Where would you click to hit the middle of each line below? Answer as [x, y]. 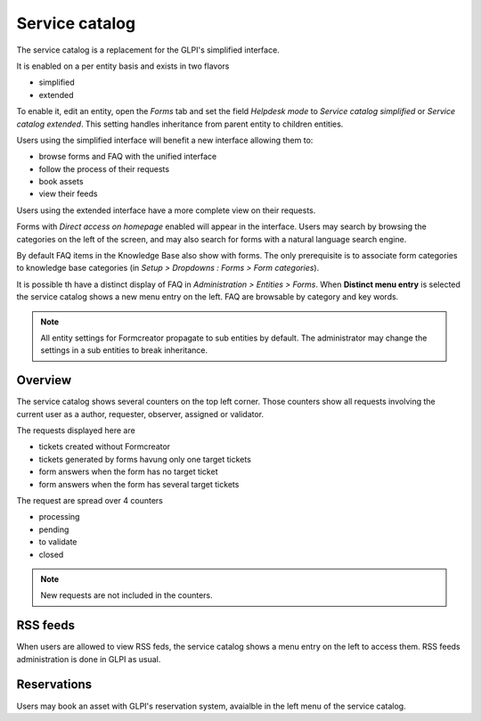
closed [51, 554]
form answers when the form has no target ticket [128, 471]
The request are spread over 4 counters [90, 500]
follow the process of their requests [104, 168]
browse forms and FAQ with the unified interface [128, 157]
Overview [44, 380]
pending [54, 529]
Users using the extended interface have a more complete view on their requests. [166, 210]
